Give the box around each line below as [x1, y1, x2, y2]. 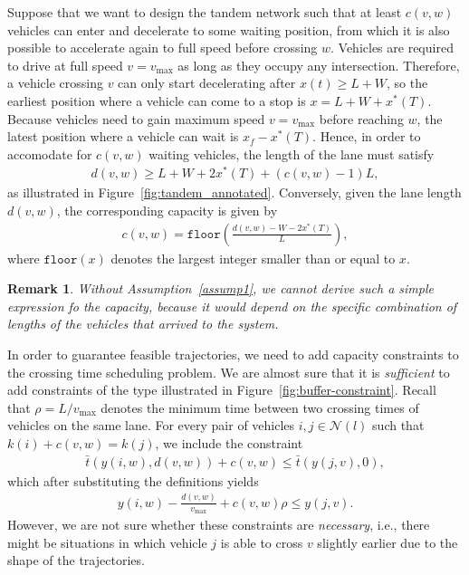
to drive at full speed [7, 55, 123, 74]
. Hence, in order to [312, 127, 421, 146]
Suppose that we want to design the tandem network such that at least [7, 3, 402, 21]
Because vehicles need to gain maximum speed [7, 109, 265, 128]
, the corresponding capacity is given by [56, 201, 278, 220]
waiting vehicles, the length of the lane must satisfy [148, 144, 435, 163]
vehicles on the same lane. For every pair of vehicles [7, 416, 295, 435]
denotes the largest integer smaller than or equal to [110, 248, 396, 267]
